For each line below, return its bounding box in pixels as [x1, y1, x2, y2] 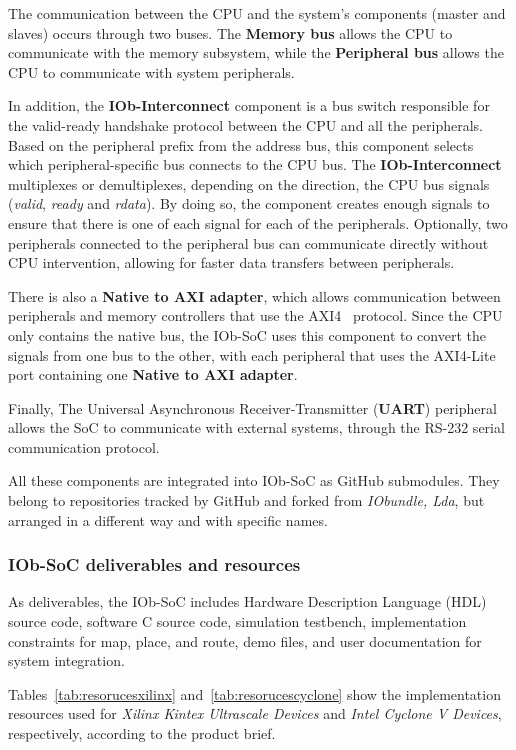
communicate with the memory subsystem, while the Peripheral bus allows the [8, 42, 504, 63]
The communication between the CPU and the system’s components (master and [8, 3, 506, 23]
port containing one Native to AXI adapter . [8, 364, 298, 385]
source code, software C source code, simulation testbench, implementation [8, 611, 467, 632]
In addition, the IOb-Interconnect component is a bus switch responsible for [8, 95, 490, 116]
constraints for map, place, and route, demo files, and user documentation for [8, 630, 482, 651]
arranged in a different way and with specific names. [8, 509, 328, 530]
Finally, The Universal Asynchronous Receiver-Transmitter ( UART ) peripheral [8, 397, 497, 418]
